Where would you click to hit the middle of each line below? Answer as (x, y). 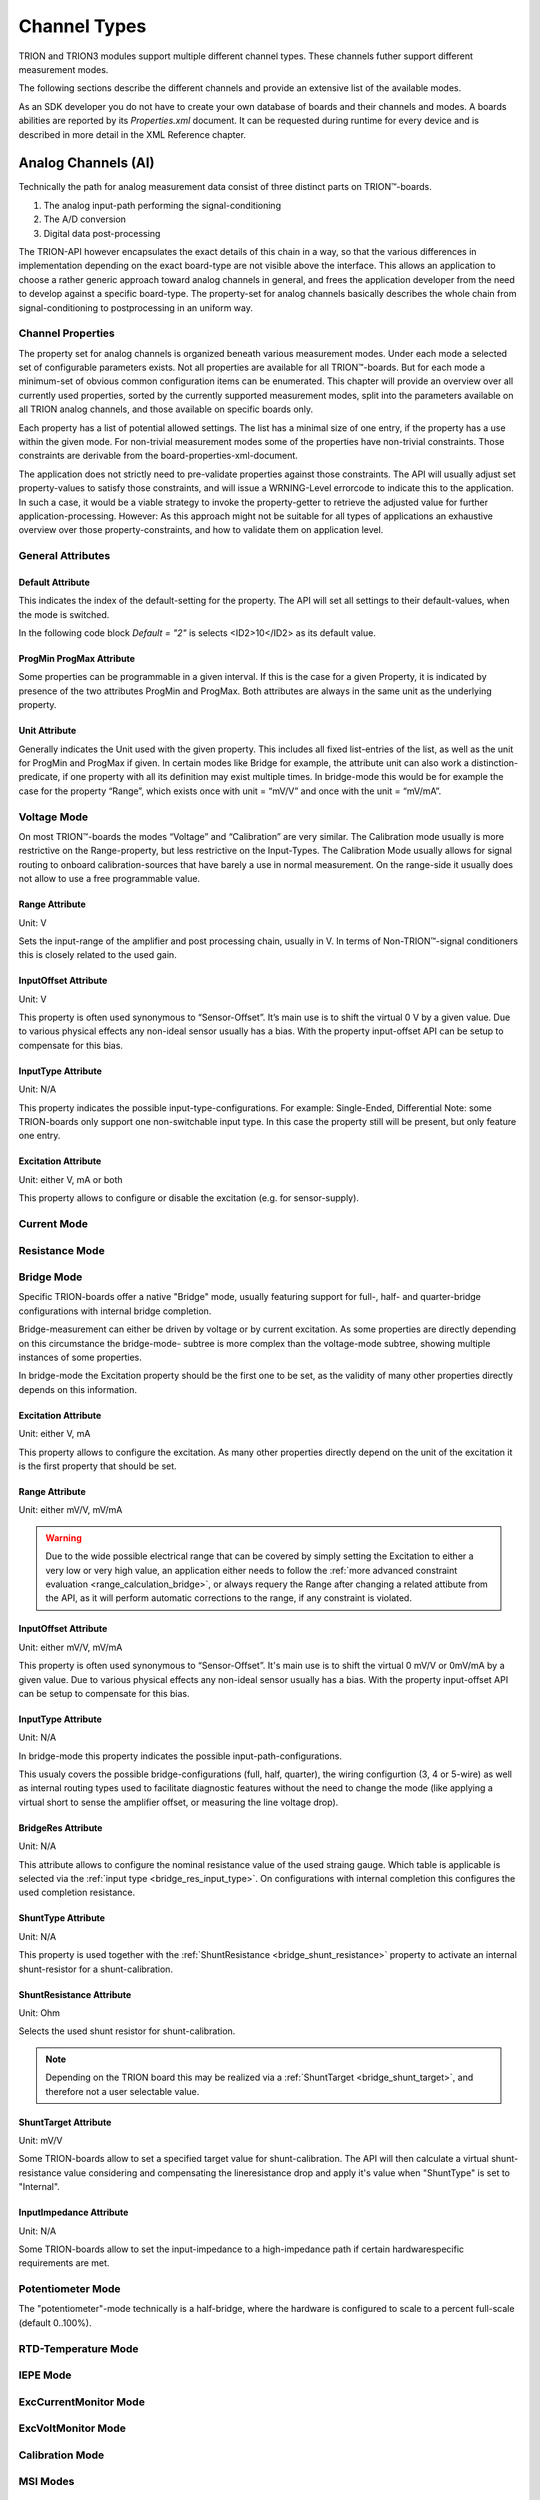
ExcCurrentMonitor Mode (81, 2402)
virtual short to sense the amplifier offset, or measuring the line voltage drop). (178, 1802)
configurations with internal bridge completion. (115, 1311)
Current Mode (53, 1223)
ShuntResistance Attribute (75, 1994)
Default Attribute (54, 582)
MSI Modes (46, 2482)
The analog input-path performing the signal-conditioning (162, 205)
